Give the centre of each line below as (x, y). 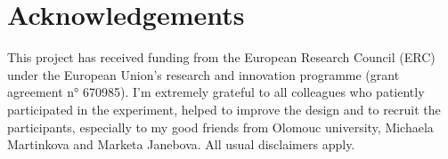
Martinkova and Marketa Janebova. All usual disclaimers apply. (181, 144)
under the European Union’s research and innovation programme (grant (204, 74)
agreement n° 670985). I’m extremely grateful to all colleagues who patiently (216, 92)
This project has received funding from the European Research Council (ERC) (221, 57)
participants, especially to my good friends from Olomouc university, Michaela (220, 127)
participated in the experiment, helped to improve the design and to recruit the (224, 109)
